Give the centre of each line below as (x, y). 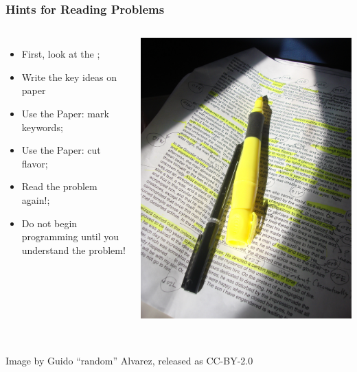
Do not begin (49, 223)
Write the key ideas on (69, 77)
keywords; (42, 127)
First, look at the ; (61, 54)
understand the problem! (73, 249)
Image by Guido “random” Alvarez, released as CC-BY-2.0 (129, 361)
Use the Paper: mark (65, 113)
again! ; (36, 199)
